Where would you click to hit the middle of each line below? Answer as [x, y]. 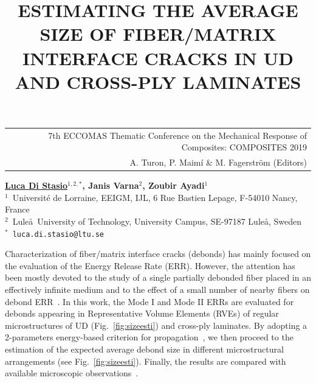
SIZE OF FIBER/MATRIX [158, 34]
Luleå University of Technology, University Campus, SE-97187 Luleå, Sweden [157, 221]
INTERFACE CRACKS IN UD [158, 58]
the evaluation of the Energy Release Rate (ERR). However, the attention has [150, 265]
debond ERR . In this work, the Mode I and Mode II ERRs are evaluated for [149, 301]
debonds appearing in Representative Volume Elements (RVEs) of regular [142, 313]
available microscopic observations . [72, 373]
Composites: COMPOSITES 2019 [244, 147]
